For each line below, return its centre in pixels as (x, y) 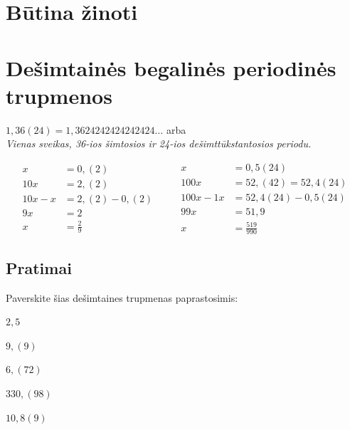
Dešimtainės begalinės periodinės (171, 67)
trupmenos (59, 95)
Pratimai (39, 267)
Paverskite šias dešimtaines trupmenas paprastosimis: (122, 297)
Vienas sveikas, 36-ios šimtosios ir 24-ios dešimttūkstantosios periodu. (159, 143)
